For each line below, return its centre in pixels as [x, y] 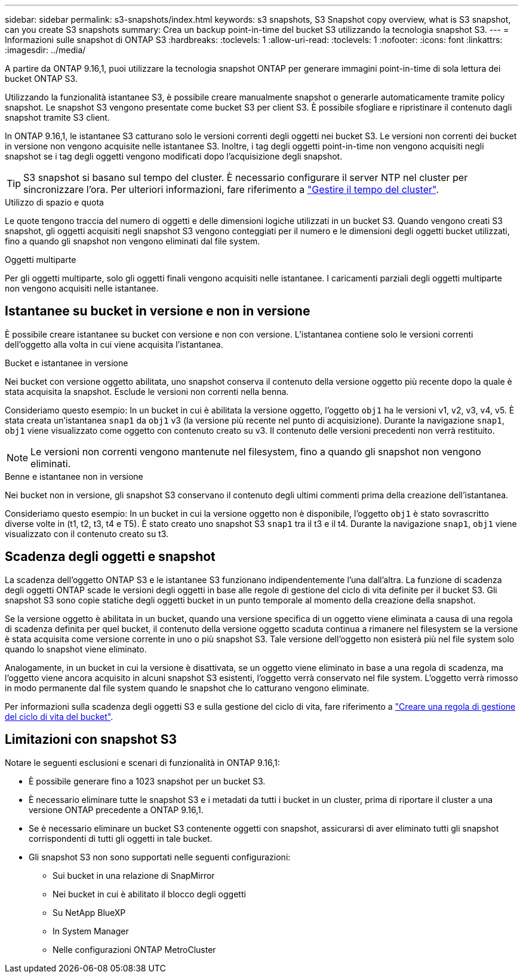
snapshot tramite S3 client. [57, 117]
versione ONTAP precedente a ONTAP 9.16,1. [116, 810]
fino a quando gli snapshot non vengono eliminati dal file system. [133, 241]
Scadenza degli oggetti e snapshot [110, 557]
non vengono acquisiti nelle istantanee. [82, 288]
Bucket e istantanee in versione [67, 363]
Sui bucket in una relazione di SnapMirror [134, 875]
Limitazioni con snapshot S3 [91, 740]
